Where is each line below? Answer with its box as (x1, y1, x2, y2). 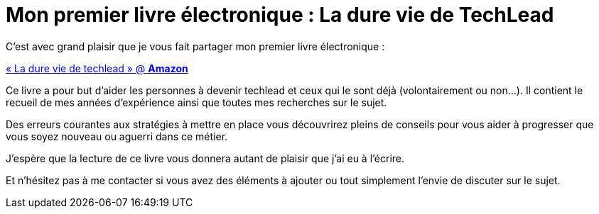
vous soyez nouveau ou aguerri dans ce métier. (6, 130, 228, 142)
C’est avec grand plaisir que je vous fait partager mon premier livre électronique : (6, 40, 385, 52)
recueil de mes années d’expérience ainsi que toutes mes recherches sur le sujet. (6, 96, 387, 108)
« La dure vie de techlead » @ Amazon (6, 62, 188, 74)
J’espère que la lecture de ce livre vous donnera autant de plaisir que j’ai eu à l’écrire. (6, 152, 405, 164)
